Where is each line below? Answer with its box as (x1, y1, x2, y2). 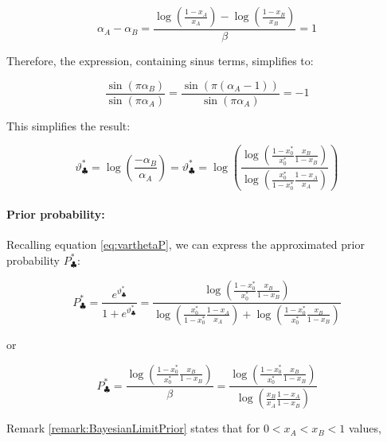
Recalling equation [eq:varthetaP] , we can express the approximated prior (6, 236, 365, 253)
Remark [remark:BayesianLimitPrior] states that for (6, 420, 260, 436)
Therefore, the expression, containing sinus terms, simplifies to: (6, 52, 314, 69)
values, (348, 420, 381, 436)
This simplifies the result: (6, 117, 131, 134)
